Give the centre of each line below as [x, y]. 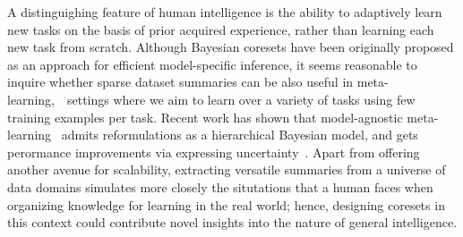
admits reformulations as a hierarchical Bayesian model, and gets [240, 135]
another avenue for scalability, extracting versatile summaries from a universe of [227, 169]
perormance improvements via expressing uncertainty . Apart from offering [214, 152]
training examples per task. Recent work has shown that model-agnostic [205, 117]
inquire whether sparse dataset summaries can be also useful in [180, 82]
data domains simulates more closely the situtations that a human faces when [220, 186]
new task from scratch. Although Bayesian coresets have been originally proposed [231, 47]
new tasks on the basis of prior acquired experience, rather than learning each [221, 29]
